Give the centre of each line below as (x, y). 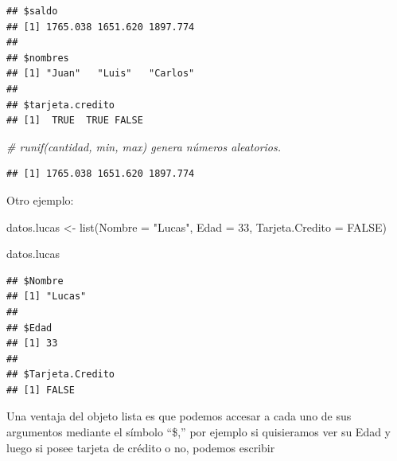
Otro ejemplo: (40, 199)
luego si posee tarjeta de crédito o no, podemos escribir (141, 447)
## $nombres (38, 58)
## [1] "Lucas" (47, 297)
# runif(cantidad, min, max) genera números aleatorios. (144, 146)
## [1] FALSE (41, 390)
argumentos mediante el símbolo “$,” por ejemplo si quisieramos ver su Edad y (198, 432)
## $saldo (32, 11)
